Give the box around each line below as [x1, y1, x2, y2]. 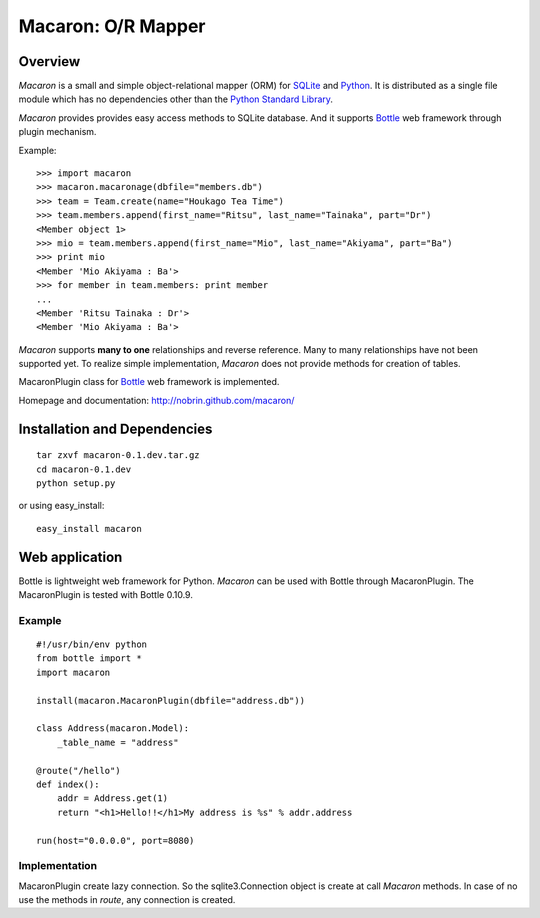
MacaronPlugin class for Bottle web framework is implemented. [18, 376, 280, 388]
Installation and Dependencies [18, 420, 213, 437]
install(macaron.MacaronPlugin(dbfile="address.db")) [36, 695, 305, 706]
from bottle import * [36, 653, 142, 664]
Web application [18, 548, 123, 565]
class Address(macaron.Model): [36, 723, 190, 734]
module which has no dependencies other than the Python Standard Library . [18, 93, 334, 105]
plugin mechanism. [18, 126, 97, 138]
